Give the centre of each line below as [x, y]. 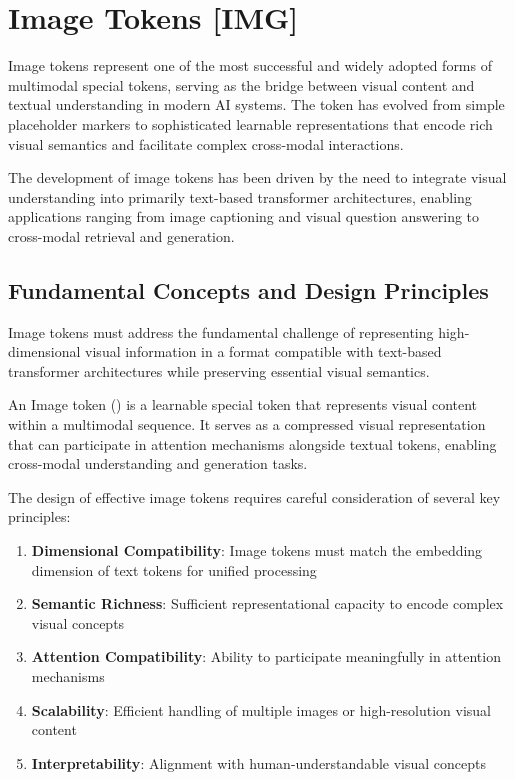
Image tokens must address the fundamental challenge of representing [221, 331]
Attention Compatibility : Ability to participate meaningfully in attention [266, 656]
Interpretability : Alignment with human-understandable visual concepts [259, 762]
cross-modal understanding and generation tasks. [158, 463]
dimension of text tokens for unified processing [174, 569]
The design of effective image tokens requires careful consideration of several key [254, 496]
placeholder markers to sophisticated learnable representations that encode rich [250, 123]
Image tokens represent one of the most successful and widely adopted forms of [250, 65]
